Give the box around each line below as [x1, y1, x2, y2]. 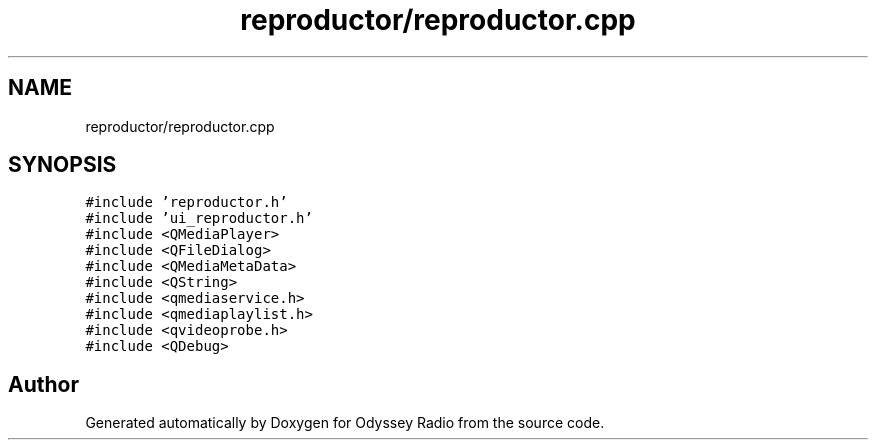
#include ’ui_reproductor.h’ [85, 210, 313, 227]
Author [8, 371, 79, 397]
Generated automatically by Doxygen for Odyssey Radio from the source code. [85, 414, 605, 432]
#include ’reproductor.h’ [85, 194, 288, 211]
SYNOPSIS [8, 152, 117, 178]
